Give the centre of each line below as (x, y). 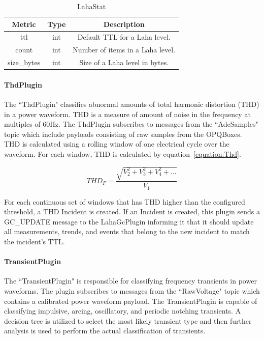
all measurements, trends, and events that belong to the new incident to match (127, 231)
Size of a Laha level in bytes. (124, 62)
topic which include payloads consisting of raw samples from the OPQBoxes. (123, 134)
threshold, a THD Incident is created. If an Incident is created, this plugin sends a (132, 211)
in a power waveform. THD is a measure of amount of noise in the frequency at (127, 114)
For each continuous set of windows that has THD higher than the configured (125, 201)
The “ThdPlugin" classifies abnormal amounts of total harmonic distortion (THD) (132, 104)
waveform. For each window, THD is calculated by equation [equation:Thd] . (123, 153)
